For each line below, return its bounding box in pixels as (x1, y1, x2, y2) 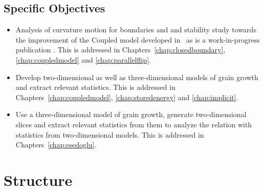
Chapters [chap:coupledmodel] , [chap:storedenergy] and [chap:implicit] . (15, 91, 238, 102)
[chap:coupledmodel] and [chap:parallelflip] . (15, 54, 151, 65)
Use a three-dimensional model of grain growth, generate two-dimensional (15, 109, 247, 120)
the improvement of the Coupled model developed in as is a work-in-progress (15, 34, 260, 45)
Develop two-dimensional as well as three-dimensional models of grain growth (15, 71, 258, 82)
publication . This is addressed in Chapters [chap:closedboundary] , (15, 44, 226, 55)
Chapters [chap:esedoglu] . (15, 139, 97, 150)
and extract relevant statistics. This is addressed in (15, 82, 175, 92)
